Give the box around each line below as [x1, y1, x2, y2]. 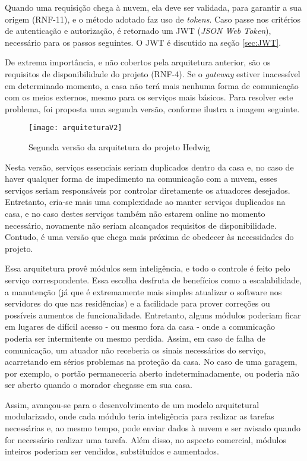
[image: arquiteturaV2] [29, 124, 122, 132]
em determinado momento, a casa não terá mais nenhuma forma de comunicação [5, 79, 299, 91]
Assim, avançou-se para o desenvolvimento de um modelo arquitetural [5, 398, 259, 411]
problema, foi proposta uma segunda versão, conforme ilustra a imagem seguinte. [5, 102, 300, 115]
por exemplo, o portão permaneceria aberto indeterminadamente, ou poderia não [5, 367, 299, 379]
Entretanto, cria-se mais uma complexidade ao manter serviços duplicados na [5, 195, 286, 208]
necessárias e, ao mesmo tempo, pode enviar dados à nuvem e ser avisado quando [5, 422, 300, 434]
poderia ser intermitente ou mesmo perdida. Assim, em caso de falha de [5, 331, 265, 344]
